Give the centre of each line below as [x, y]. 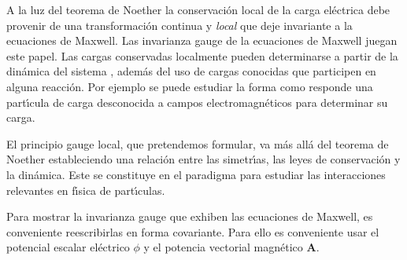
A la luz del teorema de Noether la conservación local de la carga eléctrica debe [198, 9]
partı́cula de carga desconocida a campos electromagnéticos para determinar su [197, 102]
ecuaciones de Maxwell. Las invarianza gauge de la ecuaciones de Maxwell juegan [202, 40]
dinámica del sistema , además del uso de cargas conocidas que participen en [191, 71]
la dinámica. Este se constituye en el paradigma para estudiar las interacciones [196, 174]
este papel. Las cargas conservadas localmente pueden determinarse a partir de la [202, 55]
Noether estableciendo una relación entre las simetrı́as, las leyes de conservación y [203, 159]
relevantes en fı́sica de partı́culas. [86, 190]
